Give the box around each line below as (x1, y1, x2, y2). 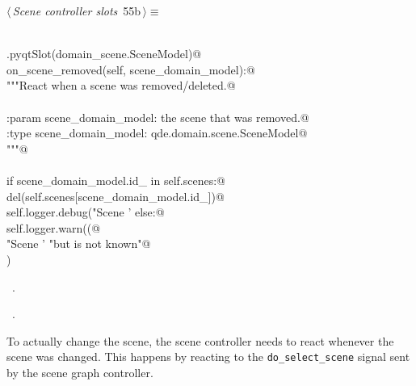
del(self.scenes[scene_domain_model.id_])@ (6, 187, 225, 204)
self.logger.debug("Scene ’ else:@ (6, 203, 165, 220)
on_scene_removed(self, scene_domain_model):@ (6, 61, 255, 78)
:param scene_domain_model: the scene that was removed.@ (6, 108, 309, 125)
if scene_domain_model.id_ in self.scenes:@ (6, 171, 225, 188)
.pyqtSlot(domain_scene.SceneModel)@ (6, 45, 202, 62)
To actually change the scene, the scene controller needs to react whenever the (6, 332, 394, 349)
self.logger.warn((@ (6, 219, 101, 236)
